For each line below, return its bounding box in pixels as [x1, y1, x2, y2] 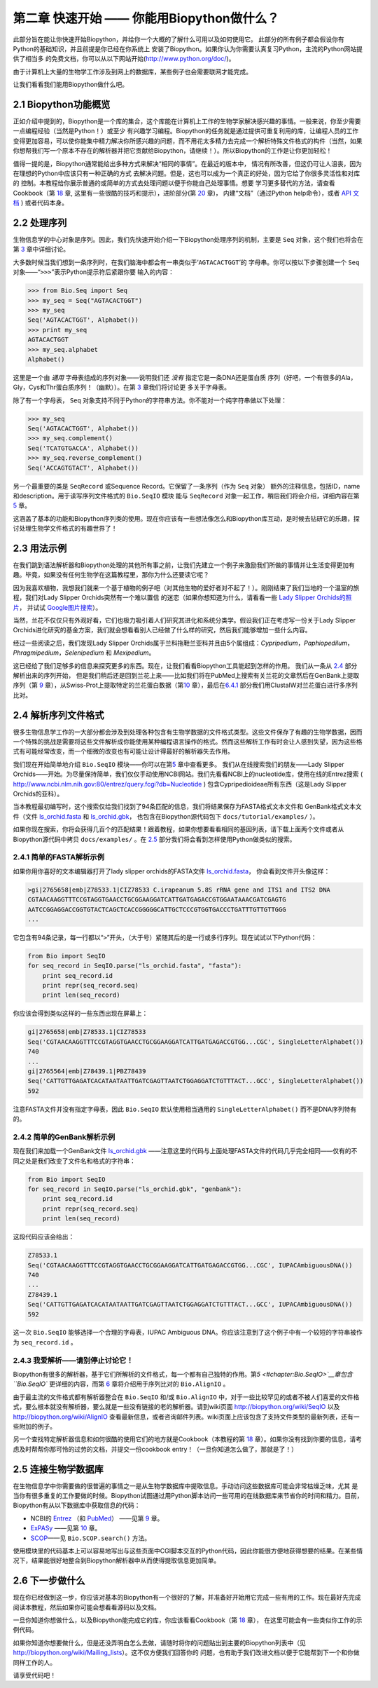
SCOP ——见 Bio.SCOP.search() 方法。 [30, 1534, 151, 1542]
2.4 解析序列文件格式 [13, 709, 104, 721]
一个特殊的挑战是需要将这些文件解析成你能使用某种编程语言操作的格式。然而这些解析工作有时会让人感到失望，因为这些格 [13, 737, 363, 746]
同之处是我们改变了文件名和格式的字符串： [13, 1157, 136, 1165]
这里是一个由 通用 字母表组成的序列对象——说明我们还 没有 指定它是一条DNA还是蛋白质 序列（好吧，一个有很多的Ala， [13, 373, 357, 381]
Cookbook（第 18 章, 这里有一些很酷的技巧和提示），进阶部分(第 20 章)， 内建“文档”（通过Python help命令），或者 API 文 [13, 189, 360, 197]
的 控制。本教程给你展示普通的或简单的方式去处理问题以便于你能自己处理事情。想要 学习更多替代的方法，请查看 [13, 179, 335, 187]
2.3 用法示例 [13, 543, 67, 554]
